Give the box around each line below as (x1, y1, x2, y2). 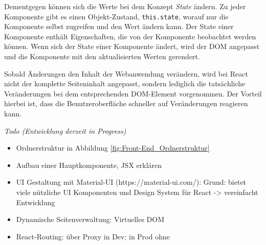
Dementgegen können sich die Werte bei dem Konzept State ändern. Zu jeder (4, 1, 246, 11)
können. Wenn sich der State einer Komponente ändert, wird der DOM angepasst (4, 41, 260, 52)
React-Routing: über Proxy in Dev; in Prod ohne (16, 231, 170, 241)
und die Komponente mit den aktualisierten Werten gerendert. (4, 51, 200, 62)
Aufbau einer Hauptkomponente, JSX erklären (16, 159, 162, 170)
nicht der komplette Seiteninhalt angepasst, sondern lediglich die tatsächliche (4, 78, 246, 89)
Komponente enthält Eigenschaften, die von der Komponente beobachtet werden (4, 31, 256, 41)
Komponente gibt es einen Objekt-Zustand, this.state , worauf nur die (4, 11, 229, 21)
